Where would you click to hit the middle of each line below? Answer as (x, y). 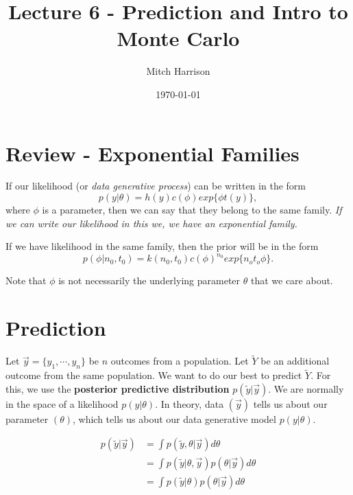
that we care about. (292, 280)
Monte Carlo (178, 38)
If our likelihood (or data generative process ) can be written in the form (156, 186)
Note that (26, 280)
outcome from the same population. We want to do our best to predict (154, 375)
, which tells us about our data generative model (174, 418)
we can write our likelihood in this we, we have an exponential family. (151, 223)
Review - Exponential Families (153, 153)
